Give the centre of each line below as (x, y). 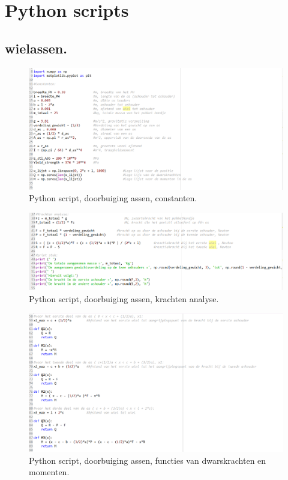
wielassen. (36, 48)
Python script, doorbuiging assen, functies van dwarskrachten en (148, 460)
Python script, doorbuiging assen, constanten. (113, 198)
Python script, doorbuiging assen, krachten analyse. (124, 298)
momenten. (49, 472)
